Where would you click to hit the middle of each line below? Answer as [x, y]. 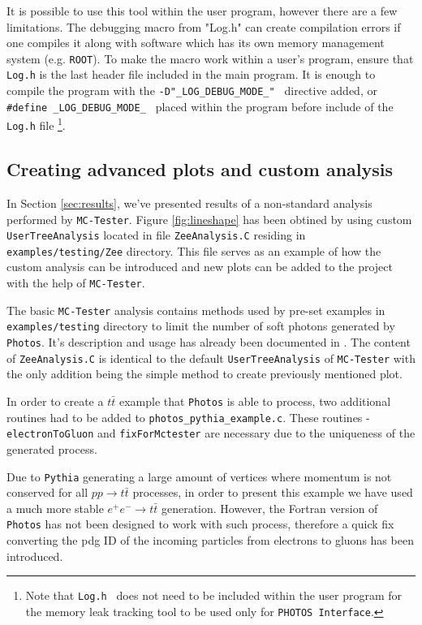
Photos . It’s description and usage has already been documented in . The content [209, 342]
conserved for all [47, 492]
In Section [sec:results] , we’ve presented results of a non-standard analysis [189, 203]
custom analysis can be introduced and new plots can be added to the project [200, 267]
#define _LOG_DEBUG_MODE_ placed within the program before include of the [200, 106]
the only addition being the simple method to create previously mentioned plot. [205, 374]
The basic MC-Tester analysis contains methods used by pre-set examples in [196, 310]
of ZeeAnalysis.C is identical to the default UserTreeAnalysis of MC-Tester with [211, 358]
